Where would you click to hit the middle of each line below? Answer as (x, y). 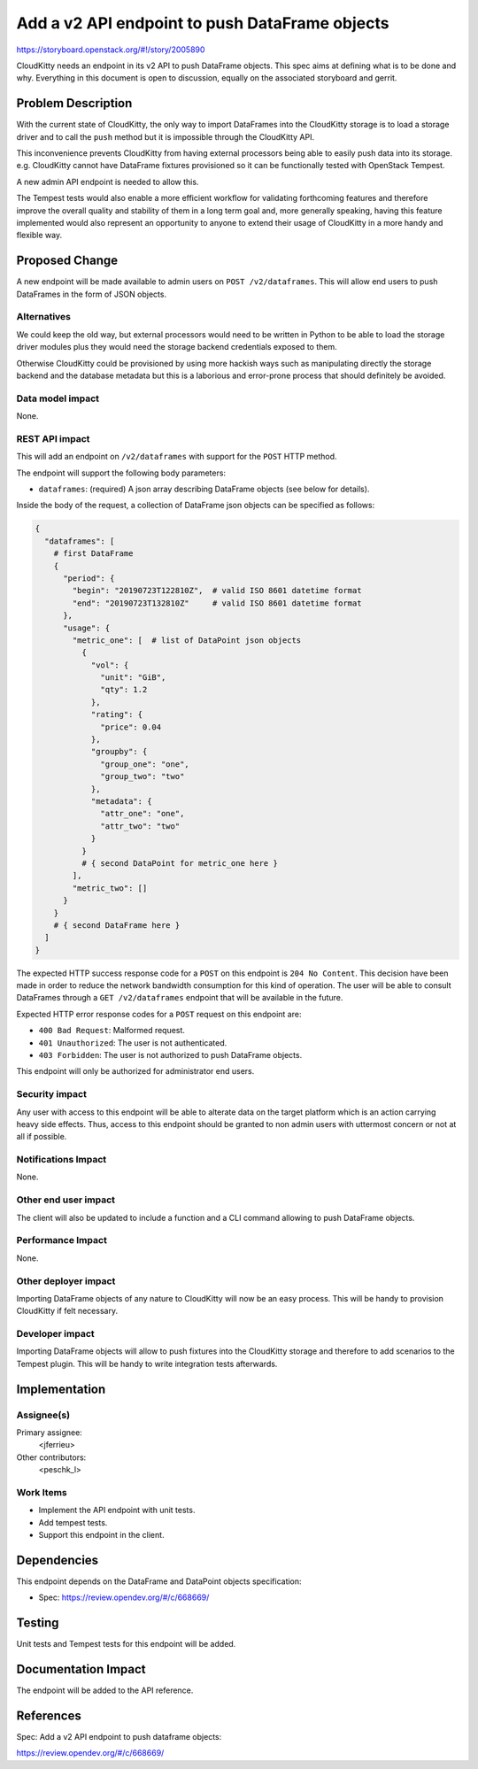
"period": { (89, 578)
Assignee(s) (43, 1415)
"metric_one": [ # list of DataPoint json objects (187, 640)
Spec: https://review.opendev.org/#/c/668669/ (124, 1597)
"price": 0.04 (131, 727)
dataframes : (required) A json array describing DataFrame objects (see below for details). (204, 489)
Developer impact (55, 1334)
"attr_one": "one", (143, 814)
